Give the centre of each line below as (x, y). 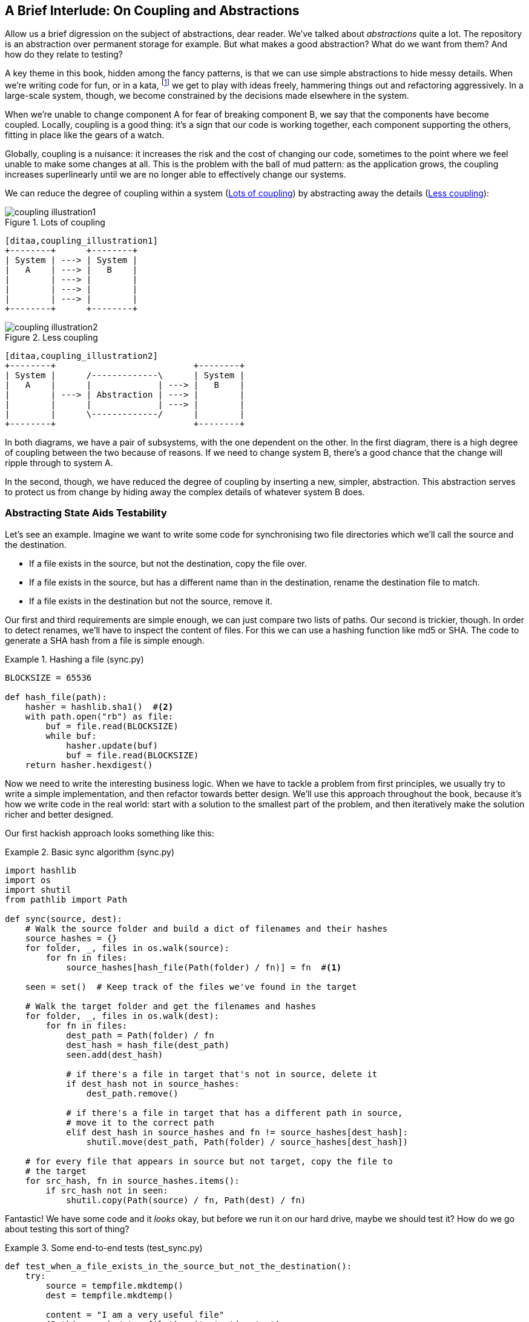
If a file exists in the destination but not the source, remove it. (151, 601)
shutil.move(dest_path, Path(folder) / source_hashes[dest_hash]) (247, 1142)
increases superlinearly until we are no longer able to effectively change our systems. (176, 175)
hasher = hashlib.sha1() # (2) (99, 706)
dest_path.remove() (132, 1093)
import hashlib (41, 870)
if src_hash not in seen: (107, 1190)
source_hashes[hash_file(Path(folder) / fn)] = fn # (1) (204, 967)
